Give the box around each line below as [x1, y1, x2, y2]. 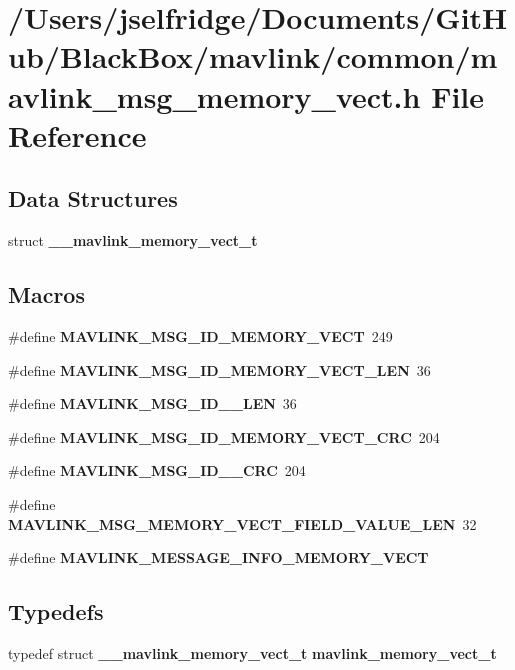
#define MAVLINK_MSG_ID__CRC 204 [8, 460, 306, 481]
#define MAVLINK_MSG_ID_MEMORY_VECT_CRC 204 [8, 426, 440, 447]
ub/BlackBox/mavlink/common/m [8, 36, 498, 77]
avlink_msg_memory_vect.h [8, 75, 421, 116]
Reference [8, 114, 147, 155]
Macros [8, 279, 85, 310]
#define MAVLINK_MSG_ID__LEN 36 [8, 393, 297, 414]
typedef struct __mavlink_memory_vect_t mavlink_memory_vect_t [8, 642, 497, 663]
